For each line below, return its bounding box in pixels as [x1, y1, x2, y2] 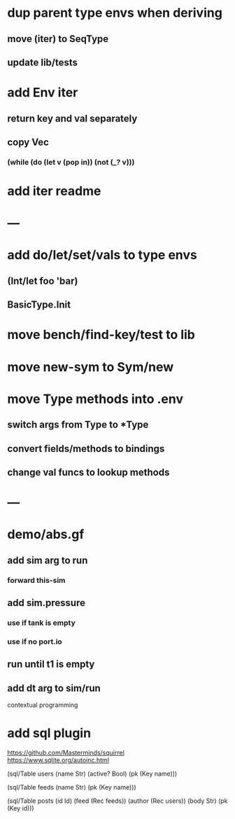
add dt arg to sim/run [7, 682, 101, 694]
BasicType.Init [7, 299, 71, 311]
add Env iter [7, 85, 78, 101]
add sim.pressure [7, 597, 86, 609]
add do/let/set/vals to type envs [7, 247, 197, 263]
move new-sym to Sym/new [7, 359, 174, 375]
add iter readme [7, 184, 101, 199]
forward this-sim [7, 575, 66, 585]
